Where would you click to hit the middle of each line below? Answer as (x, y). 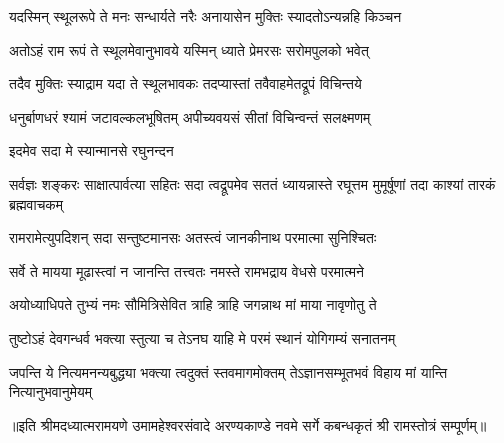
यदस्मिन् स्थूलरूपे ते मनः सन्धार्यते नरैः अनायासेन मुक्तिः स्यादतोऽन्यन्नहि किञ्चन (205, 16)
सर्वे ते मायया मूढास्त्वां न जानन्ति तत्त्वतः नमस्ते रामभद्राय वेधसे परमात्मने (187, 270)
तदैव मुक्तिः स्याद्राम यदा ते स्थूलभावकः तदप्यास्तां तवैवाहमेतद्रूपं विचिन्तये (185, 83)
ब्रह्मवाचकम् (36, 203)
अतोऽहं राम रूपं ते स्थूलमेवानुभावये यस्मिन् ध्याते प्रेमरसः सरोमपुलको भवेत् (189, 49)
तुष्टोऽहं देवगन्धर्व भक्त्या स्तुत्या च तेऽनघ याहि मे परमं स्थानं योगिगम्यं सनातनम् (202, 337)
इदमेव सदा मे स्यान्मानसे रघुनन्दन (91, 150)
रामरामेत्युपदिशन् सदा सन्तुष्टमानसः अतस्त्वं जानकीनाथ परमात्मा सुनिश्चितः (193, 237)
